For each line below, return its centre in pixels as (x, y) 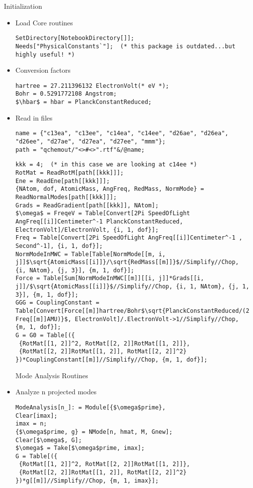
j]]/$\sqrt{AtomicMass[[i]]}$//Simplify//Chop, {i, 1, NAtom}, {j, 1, (132, 287)
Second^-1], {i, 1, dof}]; (59, 246)
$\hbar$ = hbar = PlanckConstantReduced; (83, 102)
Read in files (34, 117)
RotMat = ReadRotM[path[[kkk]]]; (69, 173)
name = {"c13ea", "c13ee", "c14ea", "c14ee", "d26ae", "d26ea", (122, 133)
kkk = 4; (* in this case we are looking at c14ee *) (106, 165)
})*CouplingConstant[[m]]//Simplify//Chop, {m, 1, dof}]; (111, 360)
